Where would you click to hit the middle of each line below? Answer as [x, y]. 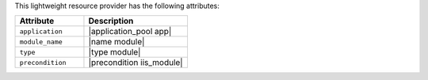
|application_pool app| [130, 32]
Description [111, 21]
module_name [41, 42]
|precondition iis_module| [136, 63]
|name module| [117, 42]
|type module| [115, 52]
